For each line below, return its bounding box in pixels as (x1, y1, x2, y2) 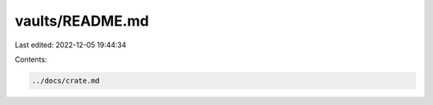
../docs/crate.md (31, 76, 100, 85)
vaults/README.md (14, 12, 149, 30)
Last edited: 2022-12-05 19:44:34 (14, 40, 127, 50)
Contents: (14, 55, 47, 64)
